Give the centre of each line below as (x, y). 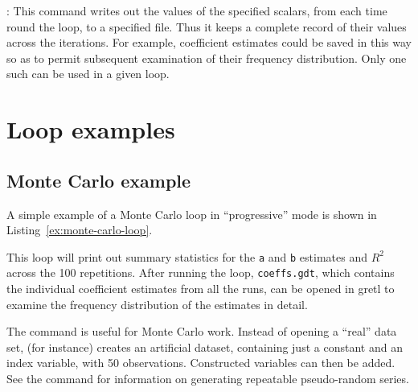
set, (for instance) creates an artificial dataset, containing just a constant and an (205, 347)
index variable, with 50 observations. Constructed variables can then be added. (201, 363)
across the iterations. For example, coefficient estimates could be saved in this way (209, 42)
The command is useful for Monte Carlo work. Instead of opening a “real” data (202, 331)
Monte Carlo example (99, 180)
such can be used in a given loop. (88, 74)
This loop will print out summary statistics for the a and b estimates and (187, 256)
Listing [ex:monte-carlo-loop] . (80, 230)
